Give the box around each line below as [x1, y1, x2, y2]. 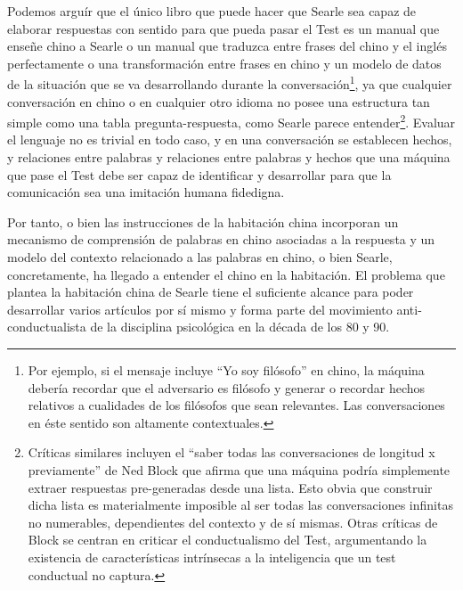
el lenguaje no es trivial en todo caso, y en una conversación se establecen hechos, [7, 130, 452, 149]
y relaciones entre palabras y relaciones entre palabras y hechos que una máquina [7, 148, 451, 167]
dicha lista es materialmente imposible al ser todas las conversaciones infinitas [28, 496, 453, 514]
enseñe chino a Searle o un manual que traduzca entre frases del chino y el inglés [7, 37, 447, 55]
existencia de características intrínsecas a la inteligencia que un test [28, 547, 396, 566]
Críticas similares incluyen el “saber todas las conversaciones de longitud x [28, 443, 435, 462]
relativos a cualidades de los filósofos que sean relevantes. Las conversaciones [28, 396, 445, 414]
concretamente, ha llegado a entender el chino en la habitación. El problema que [7, 265, 445, 283]
